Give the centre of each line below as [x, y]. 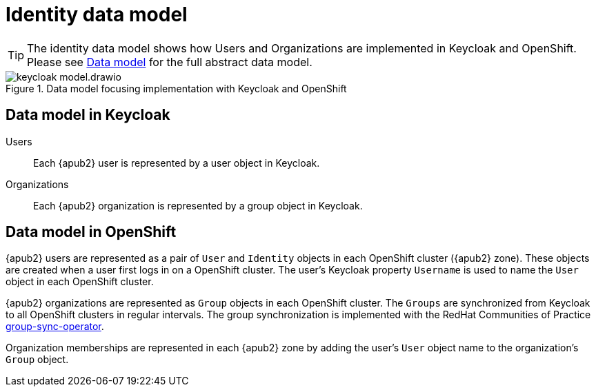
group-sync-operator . [55, 327]
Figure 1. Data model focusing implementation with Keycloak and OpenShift [176, 88]
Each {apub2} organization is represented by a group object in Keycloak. [198, 205]
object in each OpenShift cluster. [80, 282]
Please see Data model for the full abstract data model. [170, 62]
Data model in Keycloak [88, 115]
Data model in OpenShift [91, 232]
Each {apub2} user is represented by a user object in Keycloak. [177, 163]
